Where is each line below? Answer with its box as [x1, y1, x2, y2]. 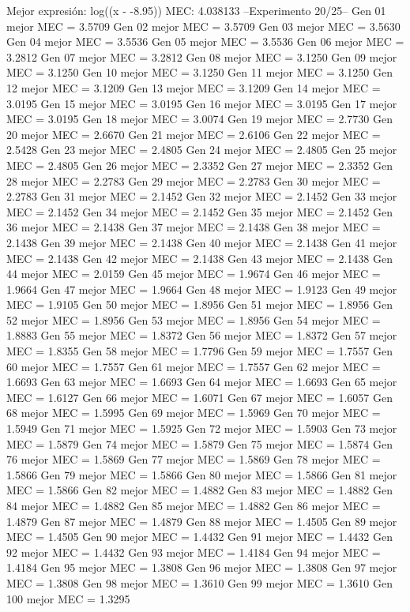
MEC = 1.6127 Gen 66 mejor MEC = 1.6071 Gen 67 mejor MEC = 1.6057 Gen [6, 389, 393, 405]
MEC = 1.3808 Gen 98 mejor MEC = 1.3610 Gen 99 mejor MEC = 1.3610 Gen [6, 574, 393, 591]
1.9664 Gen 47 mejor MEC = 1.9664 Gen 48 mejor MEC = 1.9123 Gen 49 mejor [6, 280, 397, 297]
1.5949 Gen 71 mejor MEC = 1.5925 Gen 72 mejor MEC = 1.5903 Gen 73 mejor [6, 420, 397, 437]
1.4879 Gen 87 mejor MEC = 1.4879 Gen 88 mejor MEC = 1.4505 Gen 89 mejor [6, 513, 397, 529]
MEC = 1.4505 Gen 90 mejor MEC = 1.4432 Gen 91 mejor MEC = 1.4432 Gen [6, 528, 393, 545]
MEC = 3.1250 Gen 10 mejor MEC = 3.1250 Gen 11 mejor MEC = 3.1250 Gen [6, 64, 393, 81]
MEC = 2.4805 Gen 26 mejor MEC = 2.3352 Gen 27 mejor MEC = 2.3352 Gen [6, 156, 393, 173]
